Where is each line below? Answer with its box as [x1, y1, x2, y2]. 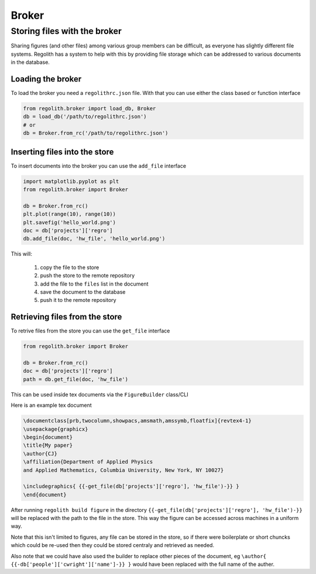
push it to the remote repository [40, 297, 116, 304]
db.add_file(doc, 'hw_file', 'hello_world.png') [23, 235, 166, 242]
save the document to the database [40, 288, 126, 296]
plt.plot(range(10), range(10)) [23, 211, 116, 218]
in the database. [11, 59, 50, 66]
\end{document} [23, 491, 67, 498]
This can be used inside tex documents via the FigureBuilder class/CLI [11, 390, 188, 398]
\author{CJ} [23, 450, 58, 457]
